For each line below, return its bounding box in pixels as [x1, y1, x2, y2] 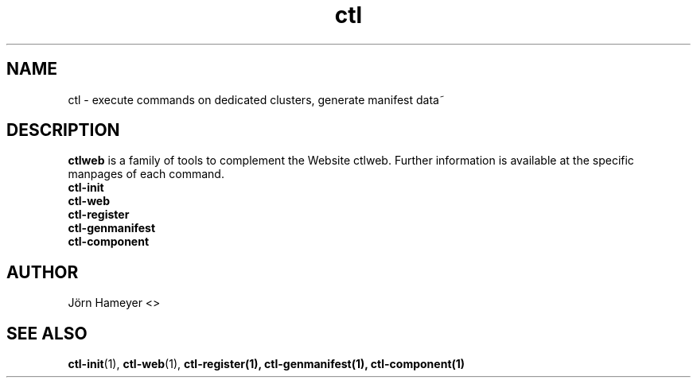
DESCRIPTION [6, 120, 120, 141]
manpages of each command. [68, 167, 224, 181]
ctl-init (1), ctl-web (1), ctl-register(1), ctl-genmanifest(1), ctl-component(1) [68, 357, 465, 371]
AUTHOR [6, 262, 79, 282]
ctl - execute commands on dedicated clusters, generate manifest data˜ [68, 92, 445, 107]
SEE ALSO [6, 323, 88, 343]
